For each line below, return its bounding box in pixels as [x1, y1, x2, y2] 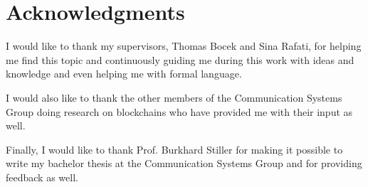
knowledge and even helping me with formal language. [6, 66, 242, 81]
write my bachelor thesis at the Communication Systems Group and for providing [6, 156, 362, 171]
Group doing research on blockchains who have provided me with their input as [6, 104, 353, 119]
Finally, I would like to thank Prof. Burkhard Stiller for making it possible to [6, 141, 343, 156]
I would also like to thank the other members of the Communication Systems [6, 90, 342, 105]
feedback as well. [6, 169, 78, 184]
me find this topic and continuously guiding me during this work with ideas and [6, 52, 354, 67]
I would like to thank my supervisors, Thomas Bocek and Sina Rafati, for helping [6, 38, 362, 53]
